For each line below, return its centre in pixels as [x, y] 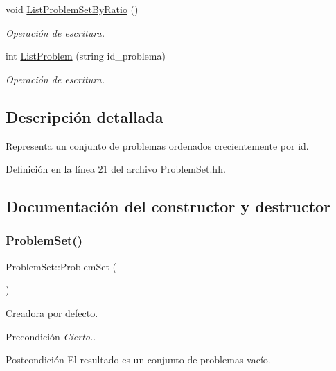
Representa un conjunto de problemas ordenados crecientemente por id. [157, 145]
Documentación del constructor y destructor [168, 206]
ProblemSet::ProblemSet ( [61, 266]
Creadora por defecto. [52, 312]
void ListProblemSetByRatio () [72, 9]
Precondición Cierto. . [51, 336]
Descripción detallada [85, 116]
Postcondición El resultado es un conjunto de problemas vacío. [138, 360]
